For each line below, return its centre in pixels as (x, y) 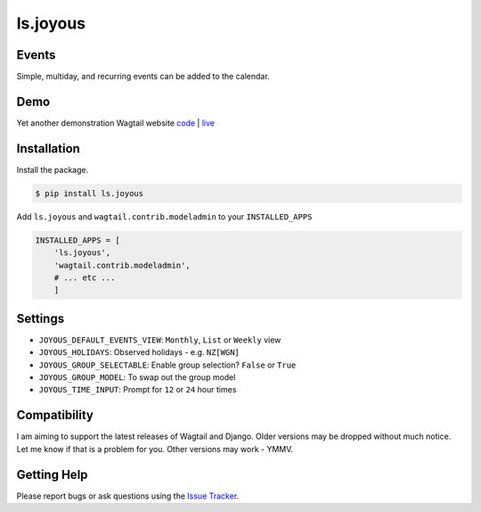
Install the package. (53, 169)
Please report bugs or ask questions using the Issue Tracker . (128, 496)
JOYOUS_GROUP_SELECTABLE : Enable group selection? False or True (167, 365)
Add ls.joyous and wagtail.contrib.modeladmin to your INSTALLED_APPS (164, 216)
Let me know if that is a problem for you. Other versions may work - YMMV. (155, 449)
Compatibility (55, 415)
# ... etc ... (85, 278)
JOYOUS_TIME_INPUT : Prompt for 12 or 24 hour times (138, 390)
